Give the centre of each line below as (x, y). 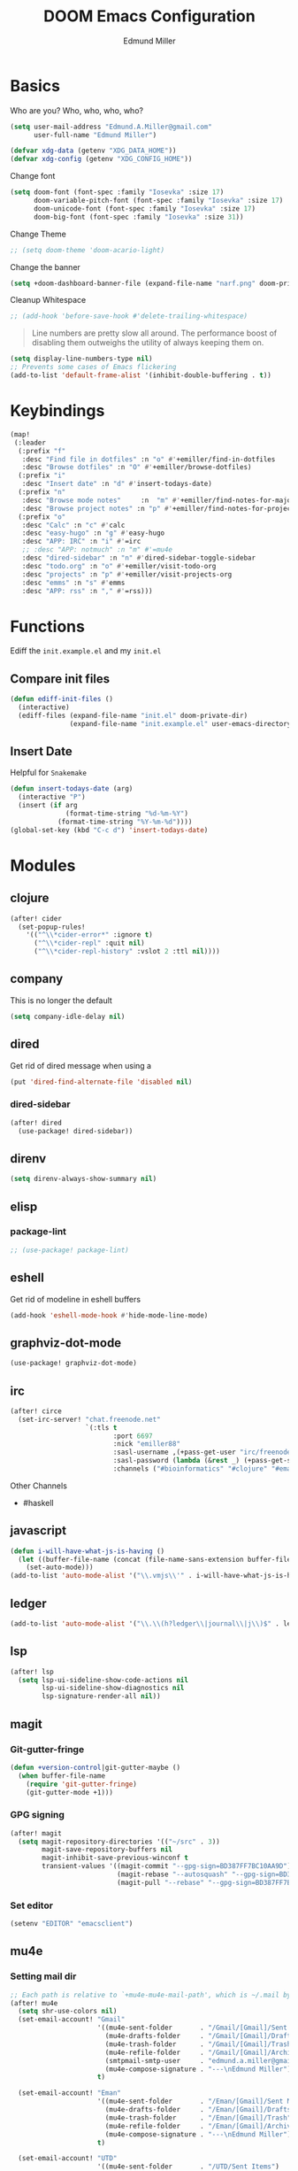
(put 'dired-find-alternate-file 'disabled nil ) (101, 1082)
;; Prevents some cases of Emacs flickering (93, 367)
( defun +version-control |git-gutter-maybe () (95, 1767)
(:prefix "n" (42, 492)
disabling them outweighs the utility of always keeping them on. (148, 343)
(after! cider (36, 918)
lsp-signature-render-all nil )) (102, 1696)
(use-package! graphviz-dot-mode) (74, 1364)
